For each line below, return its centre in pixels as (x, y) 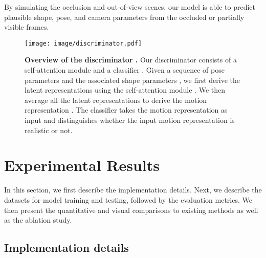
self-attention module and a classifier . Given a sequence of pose (125, 70)
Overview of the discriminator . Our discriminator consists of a (131, 60)
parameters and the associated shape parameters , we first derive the (132, 80)
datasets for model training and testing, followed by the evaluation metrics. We (128, 199)
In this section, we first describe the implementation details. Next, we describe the (133, 190)
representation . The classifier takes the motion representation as (126, 110)
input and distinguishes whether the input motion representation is (130, 120)
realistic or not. (49, 130)
